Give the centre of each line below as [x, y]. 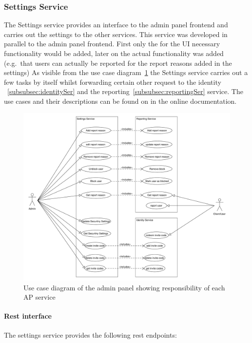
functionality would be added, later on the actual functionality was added [114, 53]
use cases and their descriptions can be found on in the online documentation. [120, 101]
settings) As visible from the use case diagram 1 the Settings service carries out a [126, 72]
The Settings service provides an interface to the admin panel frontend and [116, 25]
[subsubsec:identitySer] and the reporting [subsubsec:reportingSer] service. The [125, 91]
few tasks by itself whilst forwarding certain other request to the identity [113, 82]
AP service [39, 297]
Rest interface [28, 316]
